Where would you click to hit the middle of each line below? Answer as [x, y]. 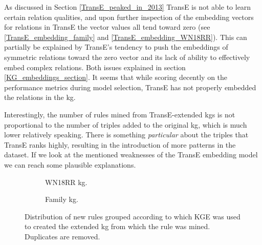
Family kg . [62, 199]
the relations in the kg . [40, 97]
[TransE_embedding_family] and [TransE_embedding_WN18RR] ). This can [126, 37]
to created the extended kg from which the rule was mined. [117, 226]
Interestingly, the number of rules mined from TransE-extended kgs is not [120, 114]
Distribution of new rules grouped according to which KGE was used [133, 216]
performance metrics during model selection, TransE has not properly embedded [130, 87]
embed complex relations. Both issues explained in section [95, 67]
